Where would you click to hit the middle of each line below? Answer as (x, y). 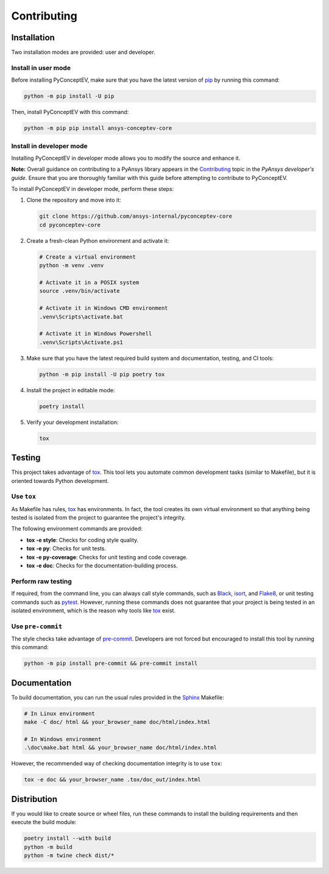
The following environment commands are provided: (77, 529)
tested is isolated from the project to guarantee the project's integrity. (98, 518)
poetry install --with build (68, 838)
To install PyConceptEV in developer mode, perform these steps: (93, 189)
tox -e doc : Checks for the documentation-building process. (102, 565)
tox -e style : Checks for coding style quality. (83, 540)
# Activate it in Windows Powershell (96, 334)
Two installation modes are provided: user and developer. (83, 52)
